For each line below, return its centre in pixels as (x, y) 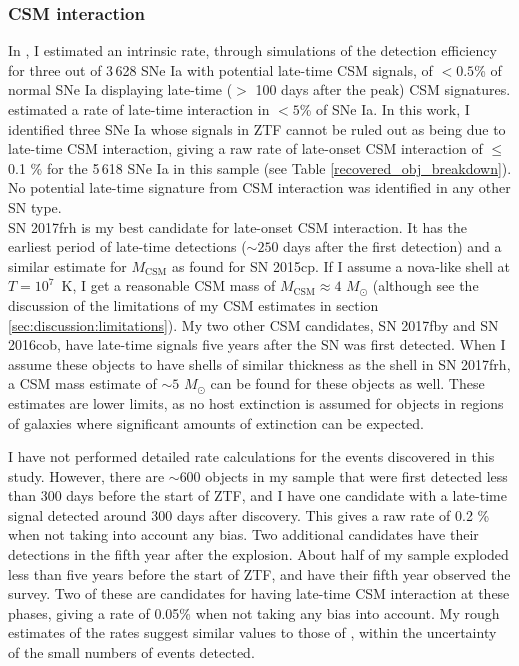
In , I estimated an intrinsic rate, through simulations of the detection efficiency (252, 50)
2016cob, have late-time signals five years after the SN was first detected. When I (257, 344)
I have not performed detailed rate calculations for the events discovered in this (251, 456)
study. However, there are (86, 475)
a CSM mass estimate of (82, 383)
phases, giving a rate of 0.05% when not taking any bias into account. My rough (254, 612)
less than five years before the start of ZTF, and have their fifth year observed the (259, 573)
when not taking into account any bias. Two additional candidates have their (243, 534)
